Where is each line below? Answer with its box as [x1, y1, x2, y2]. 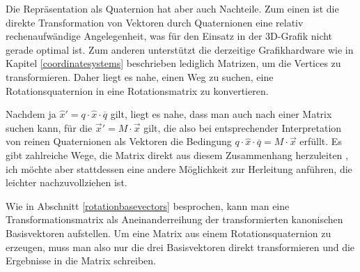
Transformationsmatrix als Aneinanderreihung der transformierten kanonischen [6, 212, 343, 227]
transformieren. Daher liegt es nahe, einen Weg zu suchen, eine [6, 69, 274, 84]
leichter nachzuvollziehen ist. [6, 175, 127, 190]
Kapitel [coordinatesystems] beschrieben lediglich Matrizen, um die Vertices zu [6, 56, 341, 70]
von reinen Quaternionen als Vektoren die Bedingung [6, 134, 232, 149]
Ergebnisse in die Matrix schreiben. [6, 253, 157, 268]
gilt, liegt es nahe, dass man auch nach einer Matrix [110, 107, 332, 121]
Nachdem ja [6, 107, 56, 121]
